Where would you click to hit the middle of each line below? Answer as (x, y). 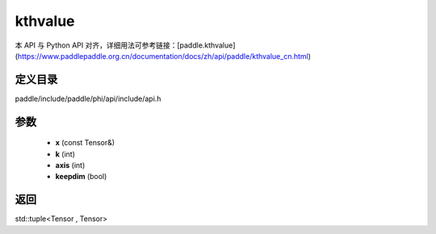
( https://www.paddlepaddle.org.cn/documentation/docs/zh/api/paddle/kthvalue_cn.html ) (163, 56)
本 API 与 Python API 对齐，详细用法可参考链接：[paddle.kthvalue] (125, 45)
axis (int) (70, 165)
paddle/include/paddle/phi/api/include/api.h (88, 98)
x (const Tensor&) (85, 143)
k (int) (65, 154)
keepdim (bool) (81, 177)
